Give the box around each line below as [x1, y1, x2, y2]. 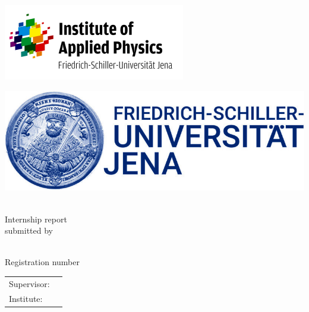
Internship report [5, 212, 67, 225]
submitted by [5, 224, 53, 237]
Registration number [5, 256, 80, 268]
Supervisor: [9, 277, 50, 289]
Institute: [9, 292, 43, 304]
